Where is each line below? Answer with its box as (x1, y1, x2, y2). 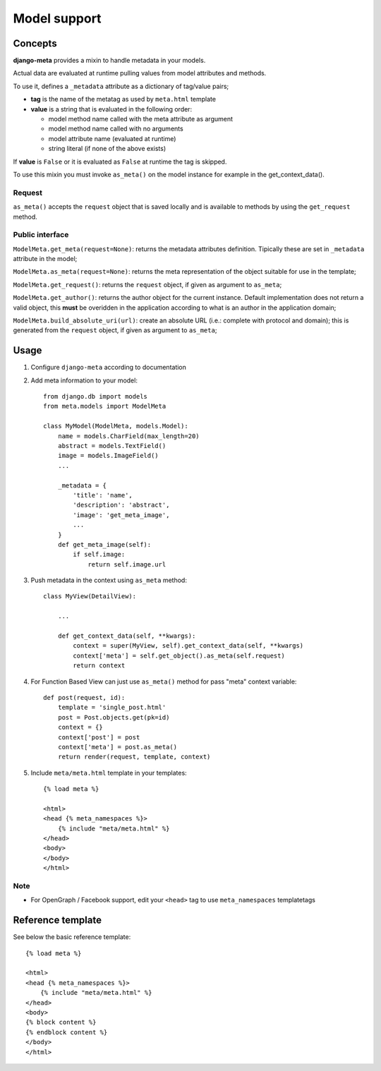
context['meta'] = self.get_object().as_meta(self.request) (73, 651, 285, 660)
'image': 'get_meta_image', (73, 511, 170, 519)
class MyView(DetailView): (43, 593, 137, 600)
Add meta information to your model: (30, 376, 138, 385)
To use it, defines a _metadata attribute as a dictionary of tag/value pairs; (13, 82, 229, 90)
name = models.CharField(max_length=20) (57, 432, 200, 440)
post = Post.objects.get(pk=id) (57, 713, 170, 721)
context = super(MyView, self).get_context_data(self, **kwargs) (73, 642, 304, 650)
